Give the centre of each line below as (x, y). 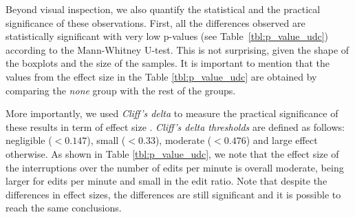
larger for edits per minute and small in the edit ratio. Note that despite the (166, 181)
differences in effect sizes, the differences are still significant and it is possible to (173, 194)
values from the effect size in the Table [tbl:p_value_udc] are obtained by (161, 76)
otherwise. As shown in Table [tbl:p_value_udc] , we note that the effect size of (172, 153)
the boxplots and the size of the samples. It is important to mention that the (168, 63)
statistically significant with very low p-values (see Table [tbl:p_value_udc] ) (167, 36)
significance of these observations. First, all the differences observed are (155, 22)
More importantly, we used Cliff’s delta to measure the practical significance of (172, 113)
